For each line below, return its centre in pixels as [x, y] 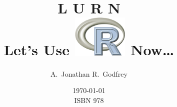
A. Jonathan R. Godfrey [89, 73]
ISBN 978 [89, 100]
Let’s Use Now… [89, 50]
